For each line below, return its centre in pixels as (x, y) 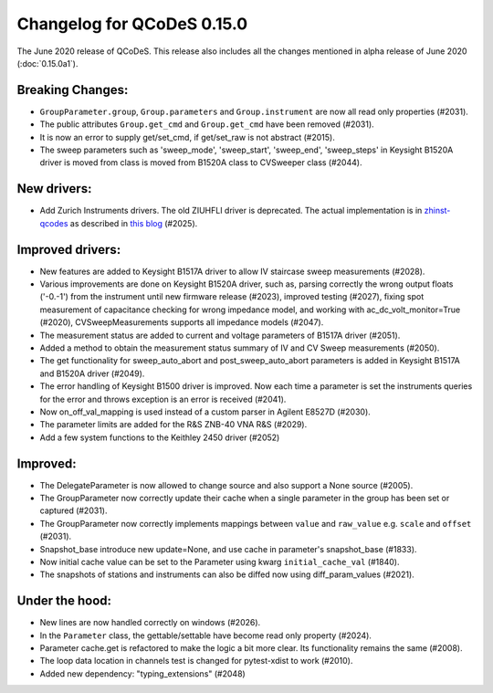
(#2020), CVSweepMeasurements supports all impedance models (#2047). (182, 322)
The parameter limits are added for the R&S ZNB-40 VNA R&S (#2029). (173, 425)
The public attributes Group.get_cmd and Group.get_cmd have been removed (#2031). (207, 124)
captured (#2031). (73, 510)
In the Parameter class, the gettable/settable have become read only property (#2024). (205, 635)
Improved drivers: (69, 250)
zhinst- (437, 211)
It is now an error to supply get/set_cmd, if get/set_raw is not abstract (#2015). (187, 137)
